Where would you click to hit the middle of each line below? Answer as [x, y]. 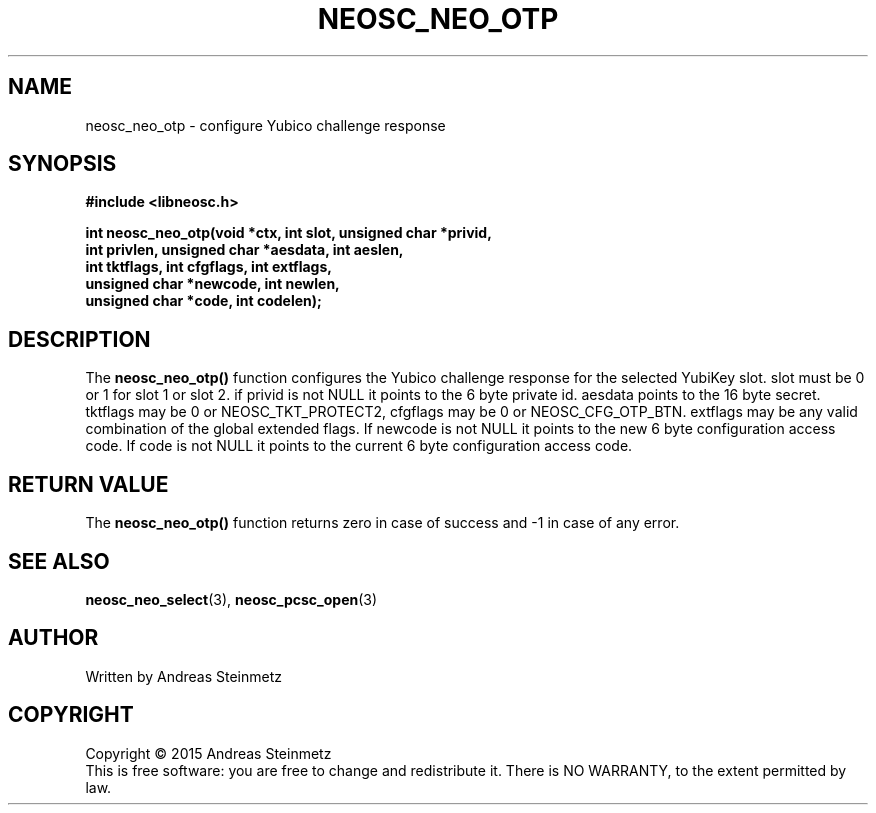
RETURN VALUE [88, 484]
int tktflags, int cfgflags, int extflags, [208, 267]
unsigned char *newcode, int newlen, [212, 284]
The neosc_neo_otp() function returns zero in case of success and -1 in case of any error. [382, 523]
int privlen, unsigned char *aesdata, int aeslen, [244, 250]
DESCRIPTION [79, 339]
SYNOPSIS [62, 164]
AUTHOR [53, 638]
